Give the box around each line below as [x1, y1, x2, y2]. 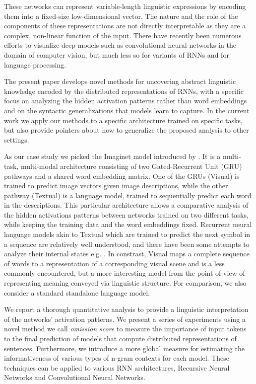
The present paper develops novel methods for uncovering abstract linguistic [4, 76, 236, 86]
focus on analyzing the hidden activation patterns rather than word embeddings [4, 95, 247, 106]
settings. [4, 134, 29, 145]
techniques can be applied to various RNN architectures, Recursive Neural [4, 362, 230, 373]
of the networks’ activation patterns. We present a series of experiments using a [4, 313, 246, 324]
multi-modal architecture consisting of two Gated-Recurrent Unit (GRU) [20, 160, 242, 171]
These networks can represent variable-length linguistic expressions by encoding [4, 1, 246, 11]
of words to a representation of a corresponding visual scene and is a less [4, 258, 225, 268]
